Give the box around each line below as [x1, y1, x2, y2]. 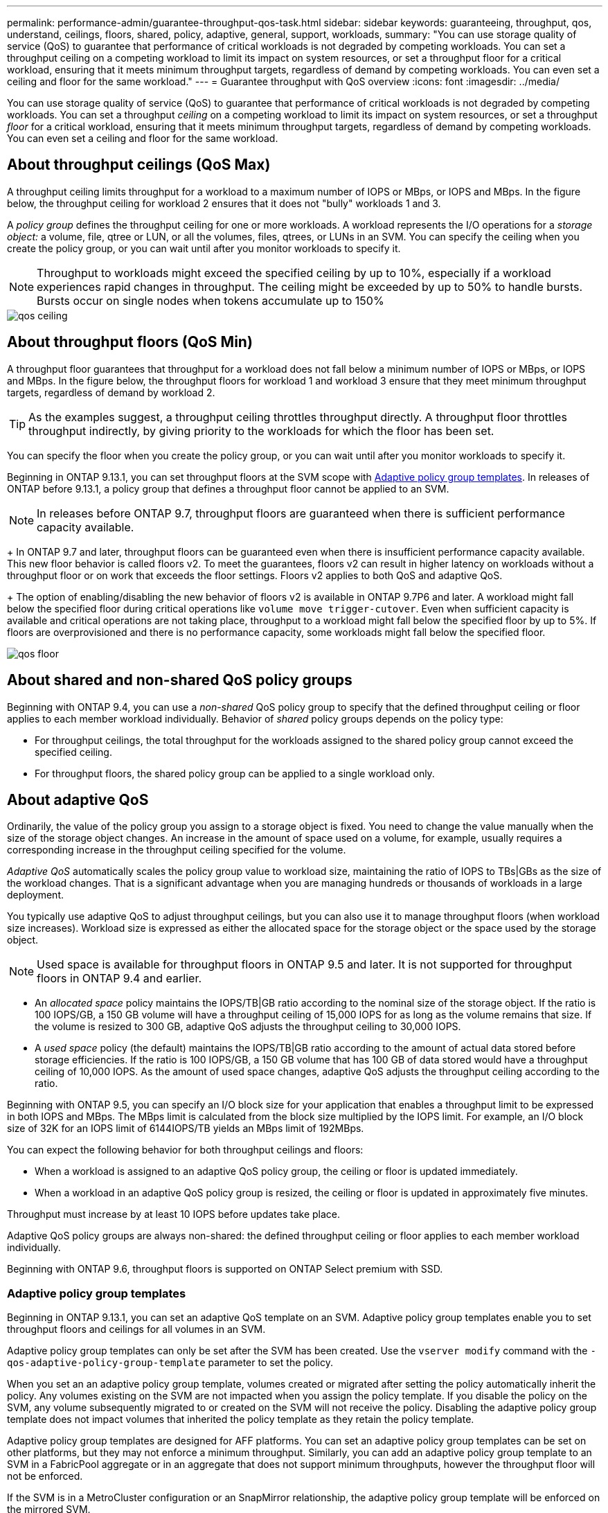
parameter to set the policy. [208, 1356, 334, 1369]
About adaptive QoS [7, 790, 149, 808]
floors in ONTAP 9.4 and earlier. [37, 971, 202, 986]
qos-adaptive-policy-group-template [7, 1357, 206, 1369]
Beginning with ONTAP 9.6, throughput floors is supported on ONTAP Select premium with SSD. [7, 1263, 443, 1275]
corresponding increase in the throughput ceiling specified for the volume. [7, 844, 346, 856]
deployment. [7, 889, 64, 901]
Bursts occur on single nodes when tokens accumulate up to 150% [37, 293, 384, 308]
